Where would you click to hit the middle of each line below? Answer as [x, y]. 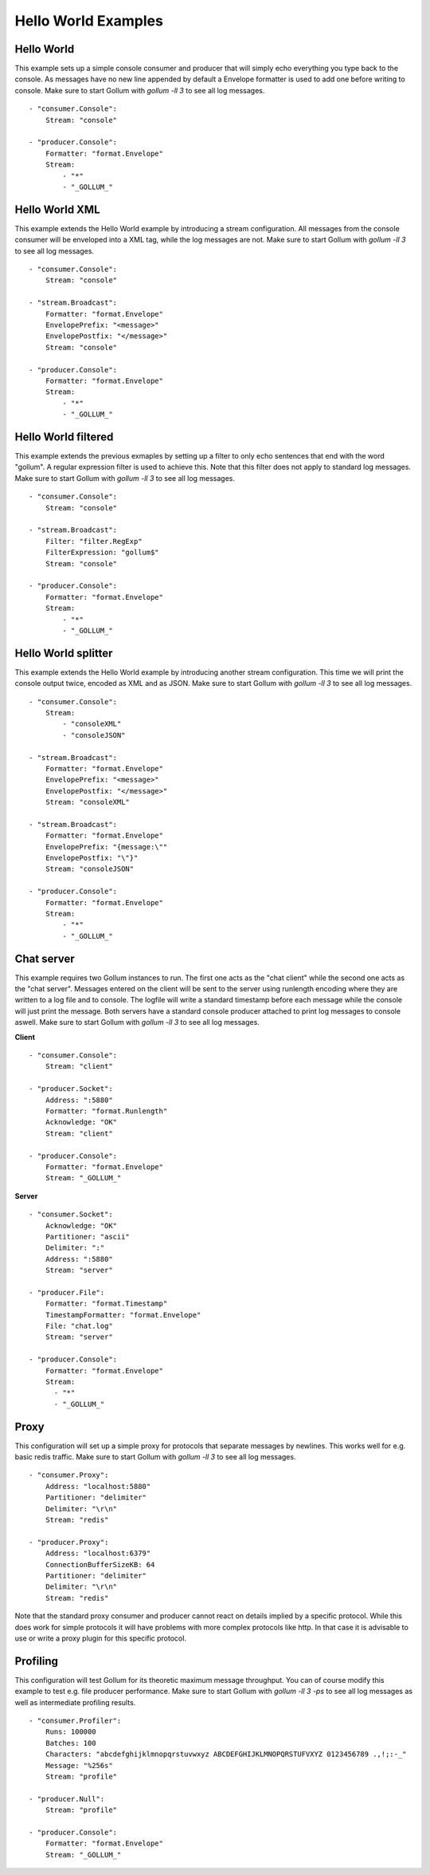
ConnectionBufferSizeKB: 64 [100, 1564]
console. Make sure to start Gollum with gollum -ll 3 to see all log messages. [140, 90]
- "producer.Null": [67, 1799]
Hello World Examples [89, 21]
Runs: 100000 [70, 1732]
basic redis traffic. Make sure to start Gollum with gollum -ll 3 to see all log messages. [155, 1457]
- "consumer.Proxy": [69, 1475]
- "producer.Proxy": [69, 1542]
